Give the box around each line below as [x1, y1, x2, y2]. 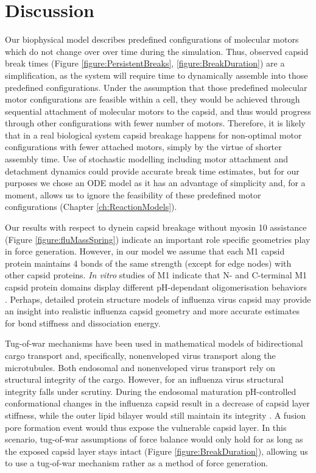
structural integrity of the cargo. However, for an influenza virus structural [5, 373, 284, 386]
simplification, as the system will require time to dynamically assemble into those [5, 68, 308, 81]
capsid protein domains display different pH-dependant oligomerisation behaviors [5, 281, 307, 293]
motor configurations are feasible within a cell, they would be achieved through [5, 93, 300, 106]
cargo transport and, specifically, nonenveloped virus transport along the [5, 348, 276, 361]
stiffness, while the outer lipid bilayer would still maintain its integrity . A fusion [5, 408, 306, 421]
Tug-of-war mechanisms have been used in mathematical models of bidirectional [5, 337, 303, 350]
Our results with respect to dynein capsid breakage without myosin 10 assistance [5, 221, 307, 234]
